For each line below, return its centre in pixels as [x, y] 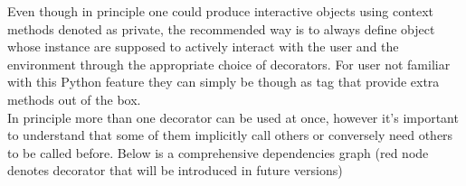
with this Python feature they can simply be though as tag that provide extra [223, 82]
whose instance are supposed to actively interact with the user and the [203, 46]
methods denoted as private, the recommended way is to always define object [221, 28]
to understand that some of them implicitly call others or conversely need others [230, 135]
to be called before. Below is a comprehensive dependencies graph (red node [218, 152]
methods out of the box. [74, 99]
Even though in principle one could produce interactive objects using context [221, 11]
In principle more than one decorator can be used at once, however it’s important [233, 117]
